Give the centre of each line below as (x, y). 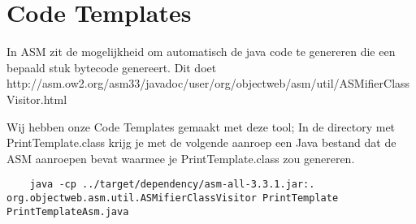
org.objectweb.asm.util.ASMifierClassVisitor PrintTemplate (173, 198)
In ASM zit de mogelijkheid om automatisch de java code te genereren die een (201, 52)
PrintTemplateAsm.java (68, 211)
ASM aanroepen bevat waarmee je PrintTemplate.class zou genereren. (181, 158)
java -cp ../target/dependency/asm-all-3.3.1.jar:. (172, 185)
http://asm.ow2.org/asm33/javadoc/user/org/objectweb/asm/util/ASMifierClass (208, 83)
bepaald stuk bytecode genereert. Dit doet (112, 67)
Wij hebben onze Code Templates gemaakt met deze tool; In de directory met (201, 126)
